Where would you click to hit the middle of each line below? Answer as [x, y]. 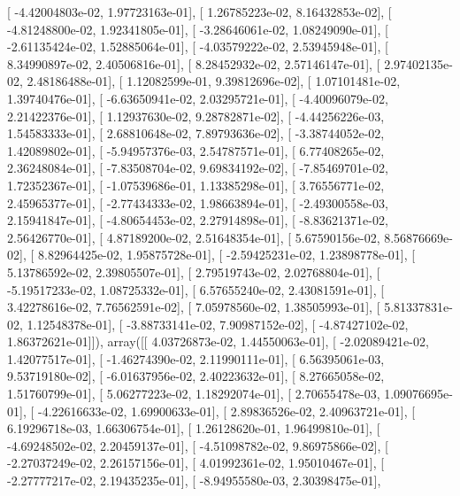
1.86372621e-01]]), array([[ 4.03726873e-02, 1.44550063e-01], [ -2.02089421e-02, [218, 341]
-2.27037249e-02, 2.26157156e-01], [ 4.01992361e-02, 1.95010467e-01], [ [196, 463]
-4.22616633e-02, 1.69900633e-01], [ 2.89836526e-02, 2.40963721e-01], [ [226, 411]
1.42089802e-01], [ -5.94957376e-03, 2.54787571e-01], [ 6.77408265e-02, [196, 150]
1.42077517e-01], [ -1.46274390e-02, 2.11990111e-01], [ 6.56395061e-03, [196, 358]
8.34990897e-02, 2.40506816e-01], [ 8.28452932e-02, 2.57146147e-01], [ [194, 63]
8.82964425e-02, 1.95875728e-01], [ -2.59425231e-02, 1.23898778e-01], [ [226, 255]
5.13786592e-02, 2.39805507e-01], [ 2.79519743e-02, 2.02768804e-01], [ [194, 271]
